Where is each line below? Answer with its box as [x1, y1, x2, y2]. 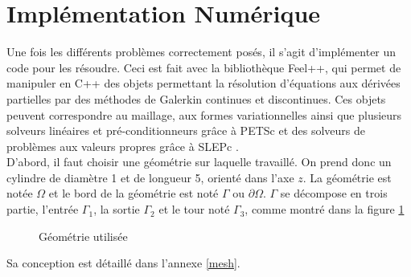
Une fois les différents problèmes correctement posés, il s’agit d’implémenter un [6, 43, 397, 60]
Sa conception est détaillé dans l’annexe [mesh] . [6, 255, 240, 271]
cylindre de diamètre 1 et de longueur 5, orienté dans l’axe [6, 169, 294, 185]
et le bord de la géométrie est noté [48, 185, 219, 202]
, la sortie [93, 201, 140, 218]
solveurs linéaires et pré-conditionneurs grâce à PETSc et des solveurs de [6, 122, 366, 139]
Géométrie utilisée [39, 227, 128, 244]
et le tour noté [158, 201, 230, 218]
